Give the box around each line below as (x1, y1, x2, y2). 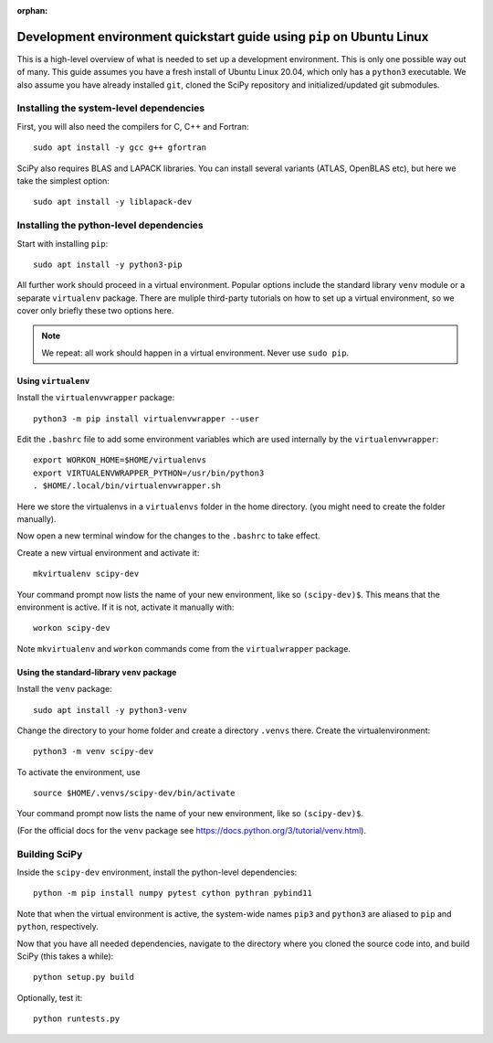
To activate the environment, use (16, 766, 141, 777)
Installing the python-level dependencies (16, 219, 205, 232)
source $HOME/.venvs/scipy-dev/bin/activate (33, 788, 236, 799)
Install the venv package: (16, 684, 113, 695)
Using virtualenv (16, 375, 90, 386)
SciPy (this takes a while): (16, 951, 114, 962)
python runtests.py (33, 1014, 121, 1024)
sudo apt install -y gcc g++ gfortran (33, 143, 207, 153)
